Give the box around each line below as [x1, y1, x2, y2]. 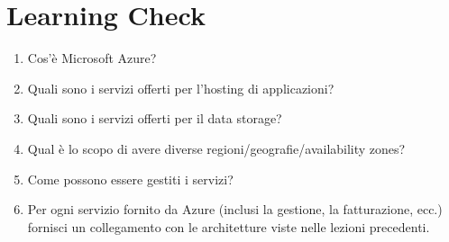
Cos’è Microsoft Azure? [27, 49, 157, 67]
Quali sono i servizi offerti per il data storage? [27, 109, 282, 128]
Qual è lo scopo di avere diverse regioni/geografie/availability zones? [27, 139, 406, 157]
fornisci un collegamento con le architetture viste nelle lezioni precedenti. [27, 217, 430, 236]
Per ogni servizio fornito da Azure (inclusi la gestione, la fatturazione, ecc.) [27, 200, 443, 219]
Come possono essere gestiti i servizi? [27, 169, 234, 188]
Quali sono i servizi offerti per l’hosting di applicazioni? [27, 78, 334, 97]
